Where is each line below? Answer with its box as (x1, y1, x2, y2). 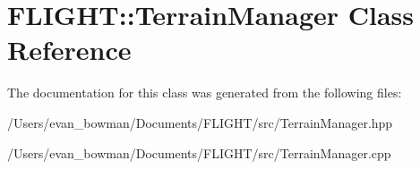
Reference (7, 31, 132, 68)
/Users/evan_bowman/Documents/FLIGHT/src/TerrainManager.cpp (7, 143, 391, 162)
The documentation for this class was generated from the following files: (7, 83, 402, 102)
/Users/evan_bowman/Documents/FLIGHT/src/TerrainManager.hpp (7, 113, 393, 131)
